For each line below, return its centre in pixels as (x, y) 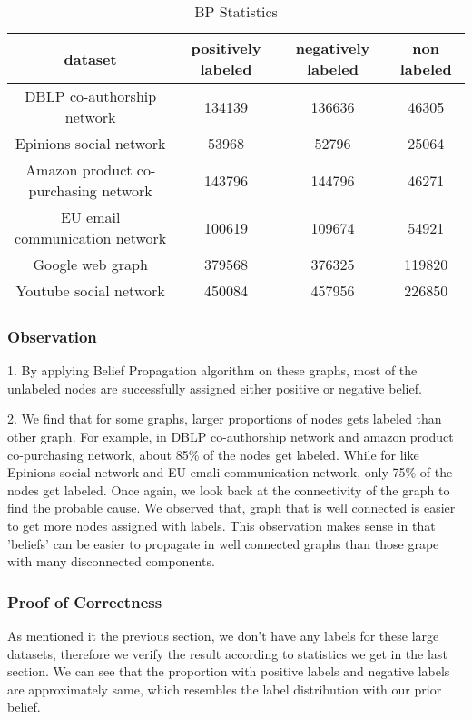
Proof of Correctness (85, 601)
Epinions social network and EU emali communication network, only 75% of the (230, 472)
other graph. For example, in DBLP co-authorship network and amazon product (231, 436)
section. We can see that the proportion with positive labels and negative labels (229, 671)
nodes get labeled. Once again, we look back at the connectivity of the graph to (229, 489)
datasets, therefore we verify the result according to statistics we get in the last (227, 653)
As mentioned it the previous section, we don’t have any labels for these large (223, 635)
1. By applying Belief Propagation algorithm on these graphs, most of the (212, 370)
